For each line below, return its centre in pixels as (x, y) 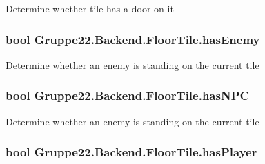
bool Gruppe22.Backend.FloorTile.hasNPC (128, 95)
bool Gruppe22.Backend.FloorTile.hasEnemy (133, 39)
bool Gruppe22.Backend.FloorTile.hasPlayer (131, 152)
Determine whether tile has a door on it (90, 8)
